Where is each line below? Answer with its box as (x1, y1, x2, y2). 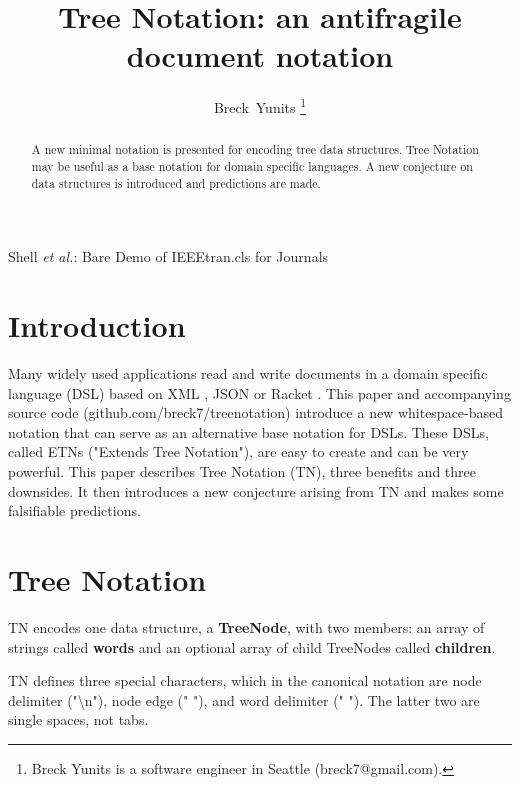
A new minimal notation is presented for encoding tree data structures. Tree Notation (31, 141, 479, 158)
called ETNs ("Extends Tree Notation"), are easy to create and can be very (8, 441, 469, 462)
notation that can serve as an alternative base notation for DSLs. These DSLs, (8, 421, 489, 442)
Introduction (8, 305, 186, 346)
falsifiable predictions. (8, 500, 141, 521)
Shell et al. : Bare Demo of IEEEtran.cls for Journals (8, 246, 329, 267)
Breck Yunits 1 (213, 94, 307, 117)
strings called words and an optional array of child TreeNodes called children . (8, 636, 496, 657)
